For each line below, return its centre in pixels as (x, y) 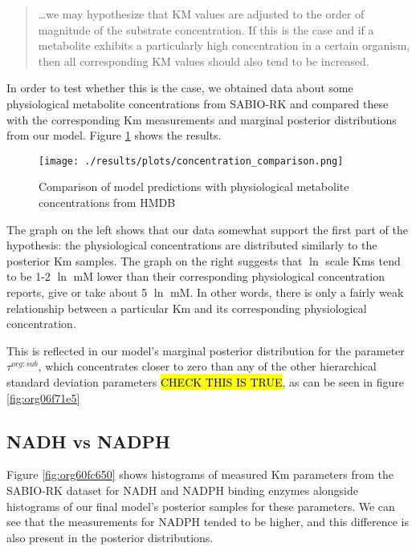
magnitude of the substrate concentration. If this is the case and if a (206, 29)
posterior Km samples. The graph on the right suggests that (155, 260)
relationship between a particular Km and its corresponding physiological (187, 308)
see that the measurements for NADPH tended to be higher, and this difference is (208, 522)
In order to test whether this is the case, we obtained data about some (180, 88)
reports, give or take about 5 (77, 292)
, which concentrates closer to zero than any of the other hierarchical (207, 366)
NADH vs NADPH (89, 441)
